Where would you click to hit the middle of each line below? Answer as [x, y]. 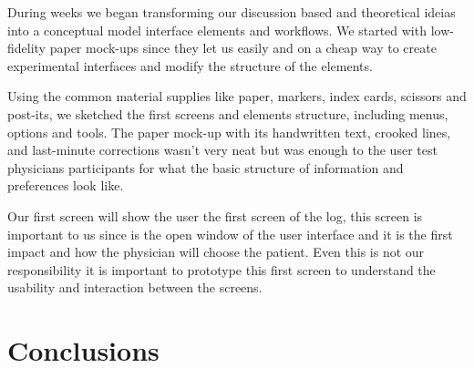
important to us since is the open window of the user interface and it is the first [230, 234]
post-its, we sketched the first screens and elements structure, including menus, [228, 113]
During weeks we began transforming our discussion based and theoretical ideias [232, 12]
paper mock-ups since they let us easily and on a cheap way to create [243, 48]
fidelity [27, 48]
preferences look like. [66, 185]
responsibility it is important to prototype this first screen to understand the [222, 269]
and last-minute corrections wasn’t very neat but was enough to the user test [222, 150]
